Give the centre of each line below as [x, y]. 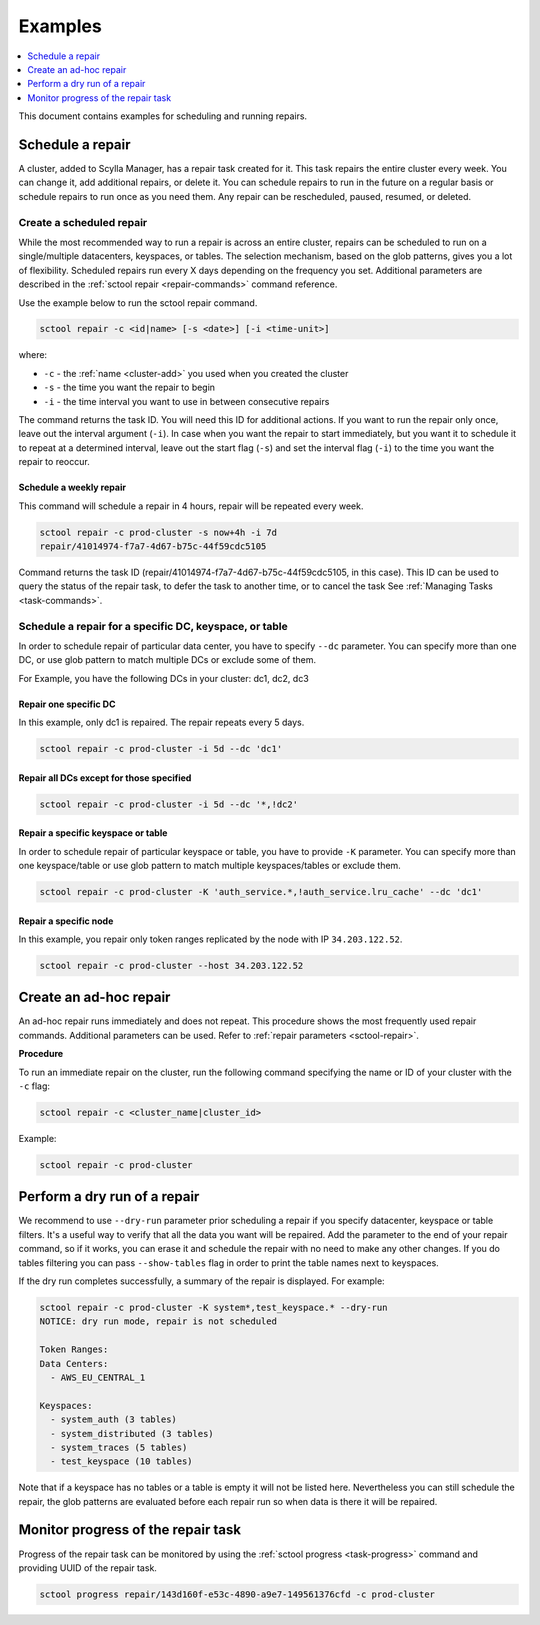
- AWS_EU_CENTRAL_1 [98, 1377]
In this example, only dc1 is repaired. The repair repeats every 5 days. [161, 722]
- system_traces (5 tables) [119, 1447]
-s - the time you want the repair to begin [129, 387]
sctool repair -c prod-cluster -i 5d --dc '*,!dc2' [169, 804]
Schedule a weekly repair [72, 487]
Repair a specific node [66, 921]
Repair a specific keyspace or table [93, 833]
